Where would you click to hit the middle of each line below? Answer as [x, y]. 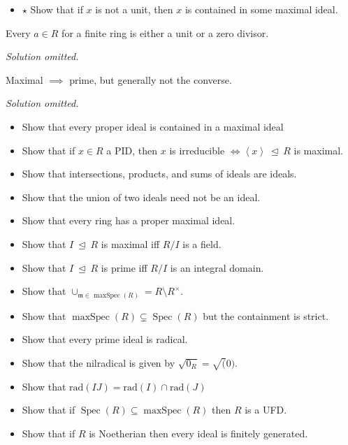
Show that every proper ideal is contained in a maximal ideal [153, 126]
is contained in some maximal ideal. [261, 9]
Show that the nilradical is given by [99, 362]
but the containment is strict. [266, 315]
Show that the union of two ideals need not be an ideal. [141, 197]
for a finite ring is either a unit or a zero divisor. [165, 32]
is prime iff [124, 267]
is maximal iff [130, 243]
